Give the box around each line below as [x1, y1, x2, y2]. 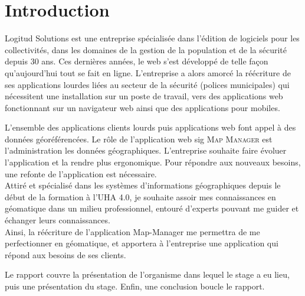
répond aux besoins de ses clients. [5, 248, 126, 261]
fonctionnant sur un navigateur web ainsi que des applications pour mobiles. [5, 101, 280, 113]
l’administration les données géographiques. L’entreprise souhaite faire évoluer [5, 144, 287, 157]
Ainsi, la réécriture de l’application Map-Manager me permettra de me [5, 225, 260, 238]
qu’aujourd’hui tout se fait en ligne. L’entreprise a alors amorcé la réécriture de [5, 66, 291, 79]
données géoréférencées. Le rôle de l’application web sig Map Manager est [5, 132, 273, 145]
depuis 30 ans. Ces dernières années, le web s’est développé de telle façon [5, 55, 268, 67]
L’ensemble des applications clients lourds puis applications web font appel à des [5, 121, 296, 134]
